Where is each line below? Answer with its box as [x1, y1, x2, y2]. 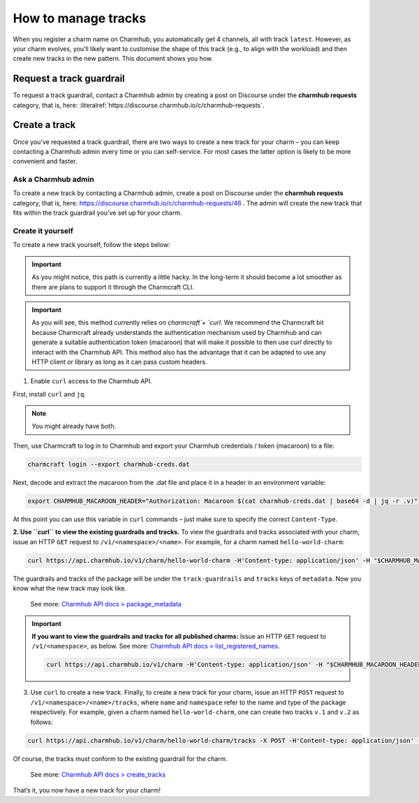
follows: [30, 718, 53, 726]
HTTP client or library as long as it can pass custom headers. [31, 357, 207, 366]
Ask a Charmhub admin [13, 175, 94, 185]
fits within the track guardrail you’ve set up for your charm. [13, 208, 182, 217]
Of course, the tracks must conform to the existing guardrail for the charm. [13, 754, 228, 762]
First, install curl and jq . [13, 390, 87, 398]
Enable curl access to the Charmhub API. [30, 377, 153, 385]
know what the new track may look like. [13, 584, 127, 592]
